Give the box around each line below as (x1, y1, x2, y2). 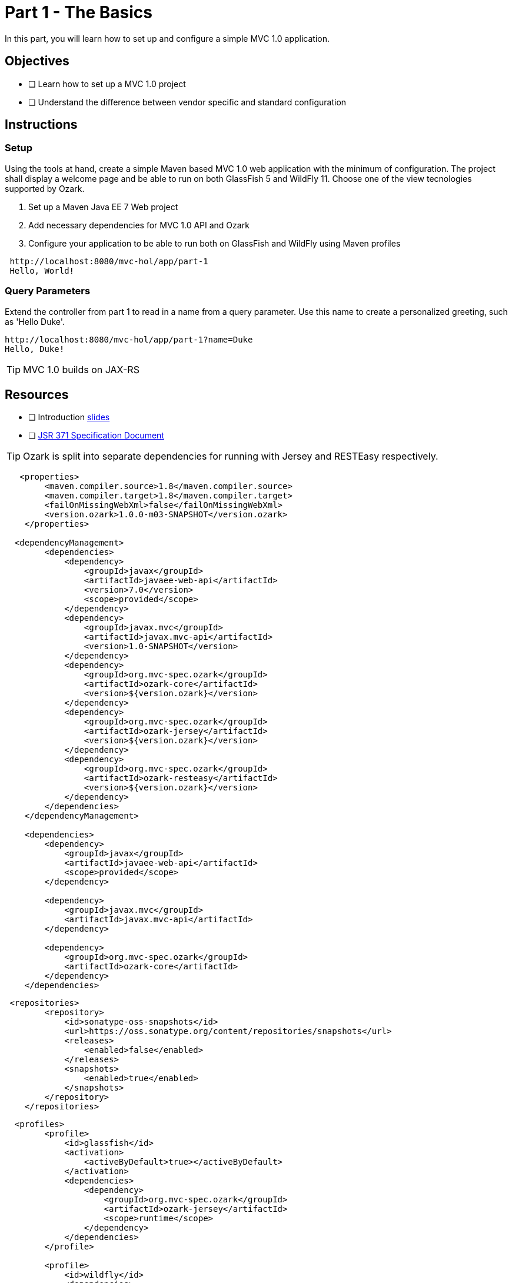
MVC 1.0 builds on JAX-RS (23, 363, 139, 375)
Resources (5, 387, 69, 402)
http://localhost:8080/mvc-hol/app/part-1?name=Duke (5, 334, 253, 344)
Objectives (5, 54, 69, 69)
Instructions (5, 117, 78, 132)
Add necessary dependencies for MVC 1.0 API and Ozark (28, 220, 250, 230)
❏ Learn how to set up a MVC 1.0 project (28, 78, 186, 89)
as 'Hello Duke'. (5, 316, 65, 327)
